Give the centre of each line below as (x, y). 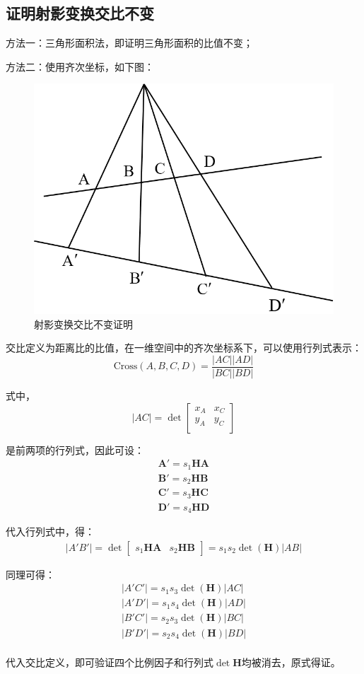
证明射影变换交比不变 (80, 13)
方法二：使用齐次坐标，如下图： (80, 66)
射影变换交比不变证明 (83, 324)
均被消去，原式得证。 (291, 662)
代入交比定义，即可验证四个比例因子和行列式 (110, 662)
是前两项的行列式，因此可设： (75, 449)
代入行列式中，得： (50, 531)
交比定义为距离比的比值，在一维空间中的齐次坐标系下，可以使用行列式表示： (184, 348)
